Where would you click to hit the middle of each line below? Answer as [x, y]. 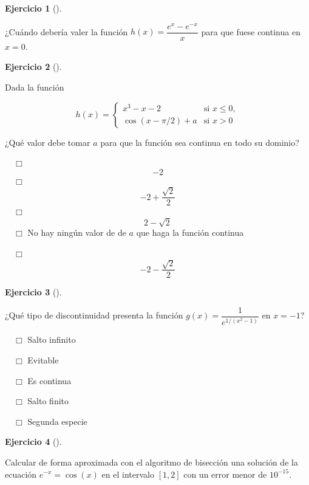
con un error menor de [225, 474]
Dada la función [35, 87]
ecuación [21, 474]
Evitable [43, 359]
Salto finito [48, 401]
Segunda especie [57, 421]
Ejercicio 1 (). [33, 8]
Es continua [49, 380]
